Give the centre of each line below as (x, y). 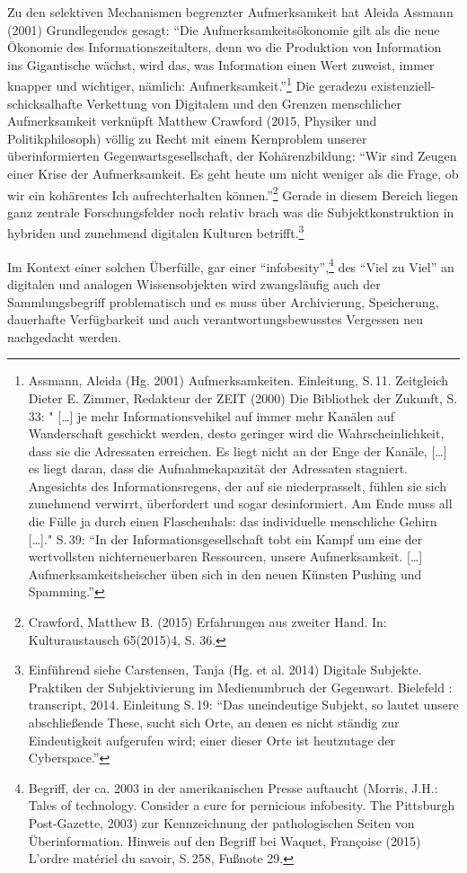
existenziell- (403, 86)
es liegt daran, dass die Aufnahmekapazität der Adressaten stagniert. (218, 468)
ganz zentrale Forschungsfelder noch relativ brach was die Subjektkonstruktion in (231, 212)
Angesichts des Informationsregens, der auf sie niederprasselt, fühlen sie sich (238, 485)
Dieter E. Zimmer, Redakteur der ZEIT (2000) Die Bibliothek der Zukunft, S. (243, 397)
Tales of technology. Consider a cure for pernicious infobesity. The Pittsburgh (242, 805)
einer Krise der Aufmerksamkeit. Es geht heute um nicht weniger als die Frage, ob (233, 173)
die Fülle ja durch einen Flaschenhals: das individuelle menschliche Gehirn (233, 521)
